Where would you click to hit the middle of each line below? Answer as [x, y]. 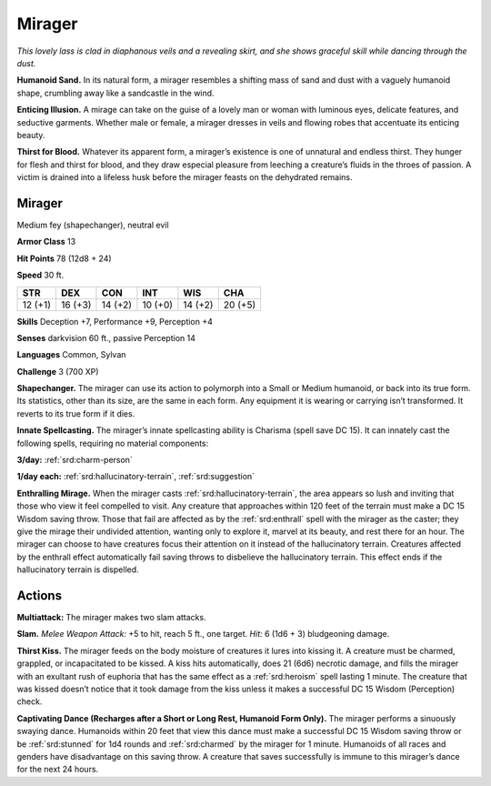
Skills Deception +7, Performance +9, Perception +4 [115, 321]
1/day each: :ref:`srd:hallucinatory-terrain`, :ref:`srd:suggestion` [135, 477]
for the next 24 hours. [58, 770]
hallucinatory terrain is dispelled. [78, 569]
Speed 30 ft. [40, 275]
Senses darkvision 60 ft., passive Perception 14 [106, 338]
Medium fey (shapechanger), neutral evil [93, 225]
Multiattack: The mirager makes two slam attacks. [111, 618]
